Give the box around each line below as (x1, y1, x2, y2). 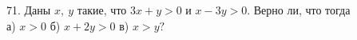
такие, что (77, 2, 127, 18)
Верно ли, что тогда (253, 2, 351, 18)
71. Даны (6, 2, 51, 18)
